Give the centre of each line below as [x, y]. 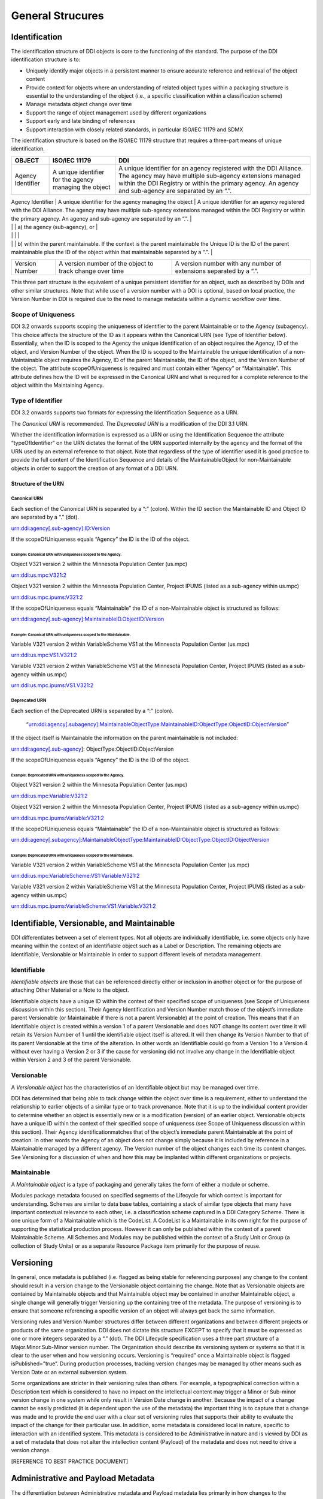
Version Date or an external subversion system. [69, 1372]
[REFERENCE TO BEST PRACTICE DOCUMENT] [70, 1461]
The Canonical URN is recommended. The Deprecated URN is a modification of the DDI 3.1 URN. [130, 423]
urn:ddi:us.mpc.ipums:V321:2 [47, 597]
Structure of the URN [37, 483]
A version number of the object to [106, 264]
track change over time [92, 271]
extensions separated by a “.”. [217, 271]
